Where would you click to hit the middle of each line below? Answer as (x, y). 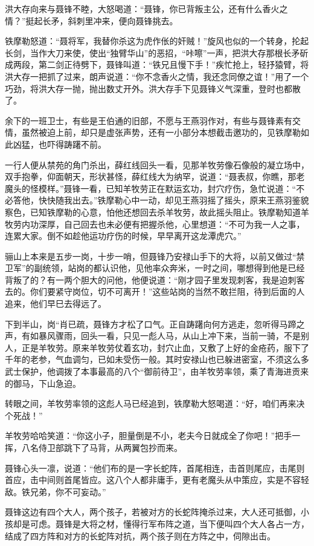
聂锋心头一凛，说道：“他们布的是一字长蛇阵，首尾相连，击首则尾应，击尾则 (155, 468)
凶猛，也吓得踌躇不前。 (59, 144)
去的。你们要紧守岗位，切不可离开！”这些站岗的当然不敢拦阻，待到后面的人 (155, 291)
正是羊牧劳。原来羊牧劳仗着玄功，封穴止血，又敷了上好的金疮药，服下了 (165, 347)
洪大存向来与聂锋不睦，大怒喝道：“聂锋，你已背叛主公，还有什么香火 (142, 8)
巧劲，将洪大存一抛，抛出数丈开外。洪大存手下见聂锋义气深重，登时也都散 (153, 88)
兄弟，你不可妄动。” (68, 491)
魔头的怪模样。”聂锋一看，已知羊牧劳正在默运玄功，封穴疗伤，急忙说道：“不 (155, 188)
